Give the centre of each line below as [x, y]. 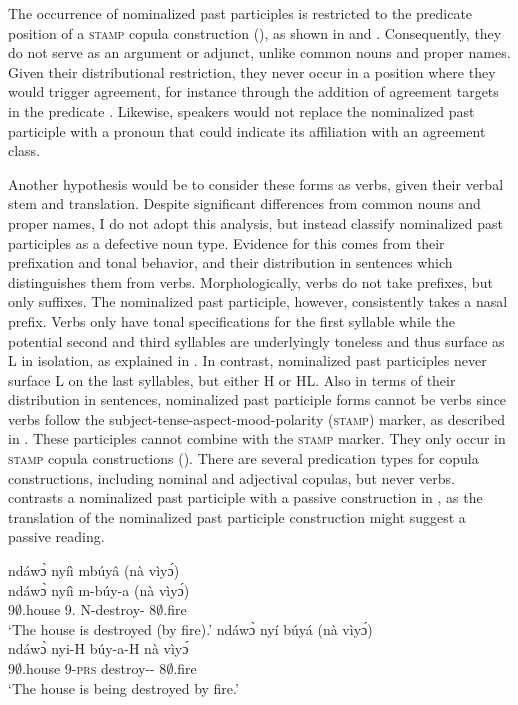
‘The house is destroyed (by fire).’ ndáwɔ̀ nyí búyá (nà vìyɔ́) [190, 628]
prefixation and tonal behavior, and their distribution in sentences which [230, 262]
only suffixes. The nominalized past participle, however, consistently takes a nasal [258, 301]
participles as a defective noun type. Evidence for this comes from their [226, 242]
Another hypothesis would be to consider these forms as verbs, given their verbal [256, 183]
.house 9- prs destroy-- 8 [94, 668]
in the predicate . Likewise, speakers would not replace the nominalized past [241, 110]
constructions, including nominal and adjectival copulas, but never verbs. [231, 477]
